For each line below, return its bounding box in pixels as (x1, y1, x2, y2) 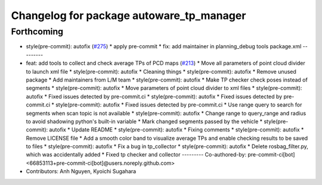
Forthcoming (11, 26, 64, 37)
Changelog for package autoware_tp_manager (11, 9, 246, 22)
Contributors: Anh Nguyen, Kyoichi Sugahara (26, 168, 137, 175)
